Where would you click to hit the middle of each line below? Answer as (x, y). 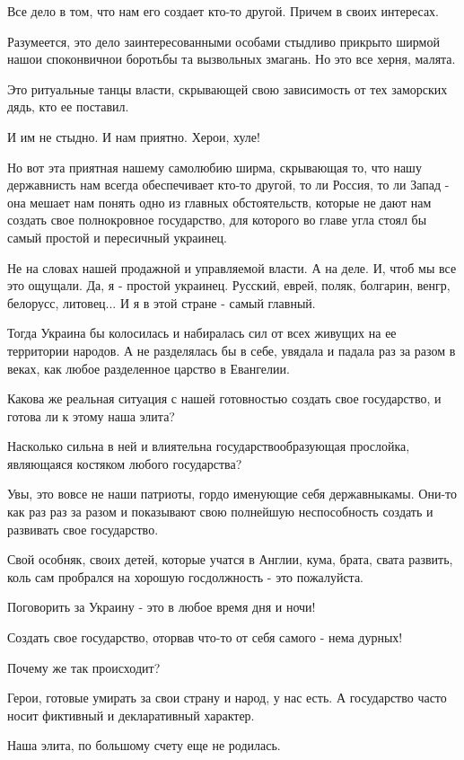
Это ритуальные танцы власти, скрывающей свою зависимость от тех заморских (228, 88)
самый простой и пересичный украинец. (117, 237)
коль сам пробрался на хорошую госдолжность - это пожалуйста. (185, 576)
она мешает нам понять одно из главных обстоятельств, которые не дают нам (219, 202)
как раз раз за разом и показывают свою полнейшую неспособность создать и (220, 512)
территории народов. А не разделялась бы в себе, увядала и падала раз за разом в (232, 350)
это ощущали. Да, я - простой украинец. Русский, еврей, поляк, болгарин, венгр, (229, 285)
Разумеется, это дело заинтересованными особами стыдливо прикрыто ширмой (223, 41)
